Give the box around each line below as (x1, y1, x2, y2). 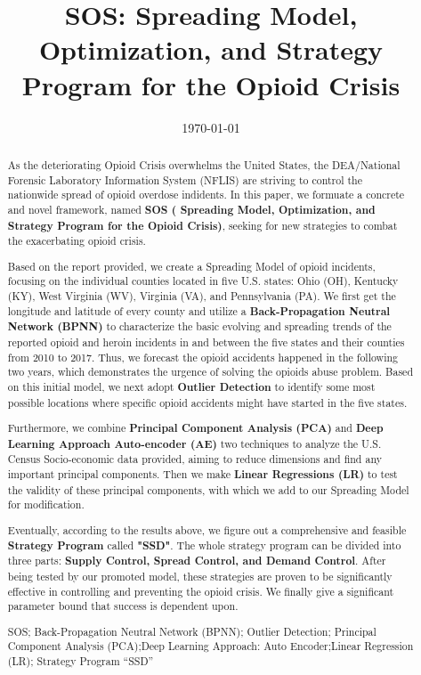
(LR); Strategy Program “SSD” (7, 654, 154, 669)
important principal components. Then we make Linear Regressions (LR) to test (7, 467, 398, 483)
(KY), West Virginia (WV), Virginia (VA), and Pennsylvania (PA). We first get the (7, 289, 396, 304)
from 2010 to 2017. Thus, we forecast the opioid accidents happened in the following (7, 349, 399, 364)
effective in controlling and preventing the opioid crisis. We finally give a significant (7, 583, 394, 598)
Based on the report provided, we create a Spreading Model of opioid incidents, (7, 258, 376, 273)
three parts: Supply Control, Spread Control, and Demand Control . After (7, 553, 386, 569)
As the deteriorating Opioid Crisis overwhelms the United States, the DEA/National (7, 157, 401, 172)
